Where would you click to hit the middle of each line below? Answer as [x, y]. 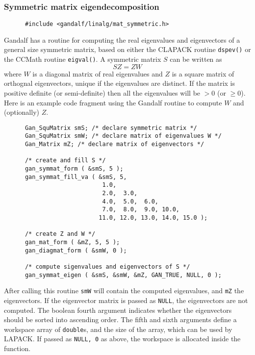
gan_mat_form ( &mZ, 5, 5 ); [72, 242]
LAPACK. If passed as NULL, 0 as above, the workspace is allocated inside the [122, 339]
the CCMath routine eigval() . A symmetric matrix [83, 59]
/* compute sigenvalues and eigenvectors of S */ [107, 266]
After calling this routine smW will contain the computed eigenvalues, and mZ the [124, 291]
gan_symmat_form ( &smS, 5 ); [74, 169]
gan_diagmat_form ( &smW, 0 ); [76, 250]
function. [17, 348]
